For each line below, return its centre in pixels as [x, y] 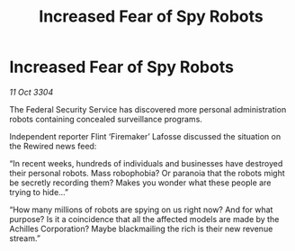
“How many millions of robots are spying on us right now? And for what [141, 210]
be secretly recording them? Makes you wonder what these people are [140, 183]
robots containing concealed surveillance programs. [106, 119]
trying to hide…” [39, 192]
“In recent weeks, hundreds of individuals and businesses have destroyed [146, 163]
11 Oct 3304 [31, 92]
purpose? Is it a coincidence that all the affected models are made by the [144, 219]
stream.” [25, 238]
